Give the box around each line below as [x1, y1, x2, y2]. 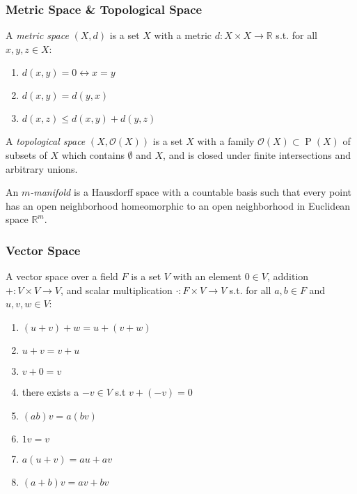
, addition [267, 269, 309, 284]
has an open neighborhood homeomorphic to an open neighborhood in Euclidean [6, 198, 351, 213]
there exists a [22, 384, 79, 399]
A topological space [6, 134, 86, 148]
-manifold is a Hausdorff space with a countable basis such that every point [30, 185, 352, 199]
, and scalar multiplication [60, 282, 173, 297]
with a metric [154, 28, 212, 43]
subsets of [6, 148, 47, 162]
